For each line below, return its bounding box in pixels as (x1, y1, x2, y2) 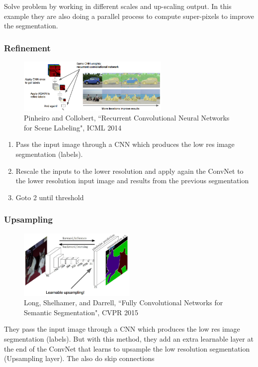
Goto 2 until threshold (15, 192, 84, 202)
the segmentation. (4, 20, 58, 31)
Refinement (4, 41, 51, 54)
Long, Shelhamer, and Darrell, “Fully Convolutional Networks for (24, 297, 223, 308)
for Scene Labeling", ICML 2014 (24, 122, 122, 132)
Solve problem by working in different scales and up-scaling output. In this (4, 1, 232, 11)
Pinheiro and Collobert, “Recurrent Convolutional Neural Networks (24, 113, 230, 123)
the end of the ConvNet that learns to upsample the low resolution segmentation (4, 343, 250, 354)
